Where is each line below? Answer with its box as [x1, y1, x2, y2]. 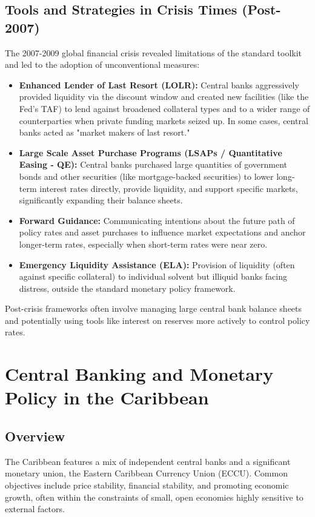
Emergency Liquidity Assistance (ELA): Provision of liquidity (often [19, 258, 295, 271]
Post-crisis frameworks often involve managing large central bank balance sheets [5, 302, 302, 315]
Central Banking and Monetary [5, 361, 274, 386]
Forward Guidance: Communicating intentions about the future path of [19, 214, 295, 226]
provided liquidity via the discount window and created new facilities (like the [19, 90, 309, 103]
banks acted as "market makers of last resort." [19, 126, 190, 139]
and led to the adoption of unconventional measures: [5, 58, 200, 71]
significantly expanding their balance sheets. [19, 194, 183, 206]
